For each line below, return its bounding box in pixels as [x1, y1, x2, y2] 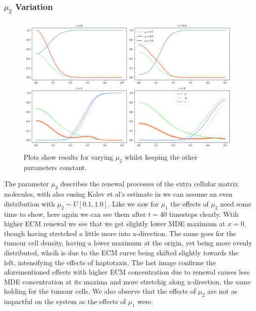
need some [220, 198, 252, 208]
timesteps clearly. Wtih [169, 208, 239, 219]
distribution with [4, 198, 55, 208]
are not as [207, 286, 237, 296]
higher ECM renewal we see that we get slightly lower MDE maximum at [4, 218, 225, 229]
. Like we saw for [108, 198, 159, 208]
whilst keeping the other [125, 152, 198, 162]
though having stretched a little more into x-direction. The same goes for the [4, 228, 236, 238]
